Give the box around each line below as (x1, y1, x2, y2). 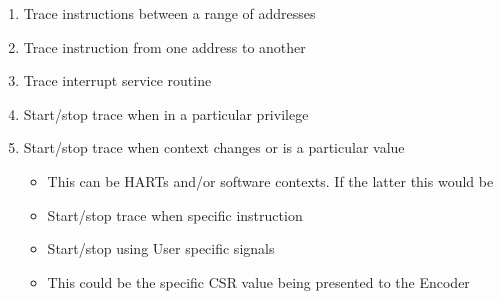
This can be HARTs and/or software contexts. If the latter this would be (47, 170, 494, 191)
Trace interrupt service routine (23, 70, 212, 91)
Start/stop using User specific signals (47, 238, 275, 259)
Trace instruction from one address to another (23, 36, 306, 57)
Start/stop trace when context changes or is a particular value (23, 137, 405, 158)
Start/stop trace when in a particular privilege (23, 103, 309, 124)
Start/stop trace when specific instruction (47, 204, 303, 225)
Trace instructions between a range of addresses (23, 3, 316, 23)
